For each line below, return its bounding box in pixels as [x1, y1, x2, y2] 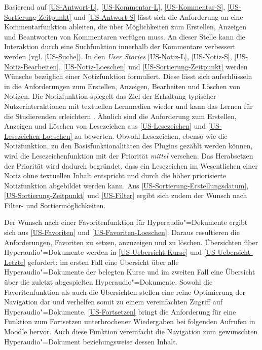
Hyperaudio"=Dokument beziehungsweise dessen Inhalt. [4, 336, 178, 346]
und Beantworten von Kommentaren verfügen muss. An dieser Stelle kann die [4, 31, 245, 42]
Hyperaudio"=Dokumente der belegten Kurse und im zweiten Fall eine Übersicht [4, 266, 255, 277]
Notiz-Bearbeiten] [4, 61, 59, 71]
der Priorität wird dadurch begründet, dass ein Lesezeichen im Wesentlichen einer [4, 160, 258, 171]
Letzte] [4, 256, 26, 267]
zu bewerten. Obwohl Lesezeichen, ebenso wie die [74, 130, 228, 141]
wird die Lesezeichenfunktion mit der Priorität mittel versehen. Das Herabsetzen [4, 150, 253, 161]
